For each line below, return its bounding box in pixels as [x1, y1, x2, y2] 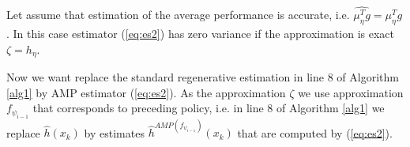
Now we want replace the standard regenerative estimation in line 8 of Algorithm [6, 69, 399, 85]
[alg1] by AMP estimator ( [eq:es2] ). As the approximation [6, 84, 286, 100]
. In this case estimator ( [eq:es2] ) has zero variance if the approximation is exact [6, 25, 394, 42]
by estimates [84, 124, 145, 141]
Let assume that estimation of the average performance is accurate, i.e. [6, 6, 350, 23]
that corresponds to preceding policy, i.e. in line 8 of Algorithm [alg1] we [32, 100, 385, 116]
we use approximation [298, 84, 404, 100]
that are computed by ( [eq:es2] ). [237, 124, 393, 141]
